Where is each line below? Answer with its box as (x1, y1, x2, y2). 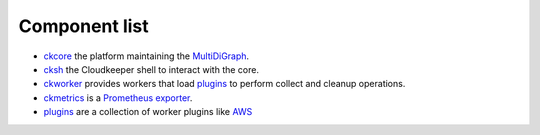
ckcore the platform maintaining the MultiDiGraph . (43, 50, 250, 62)
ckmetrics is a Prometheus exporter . (43, 91, 193, 104)
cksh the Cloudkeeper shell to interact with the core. (43, 63, 260, 75)
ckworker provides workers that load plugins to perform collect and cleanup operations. (43, 78, 406, 90)
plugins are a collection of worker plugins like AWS (43, 106, 253, 118)
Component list (18, 15, 149, 37)
